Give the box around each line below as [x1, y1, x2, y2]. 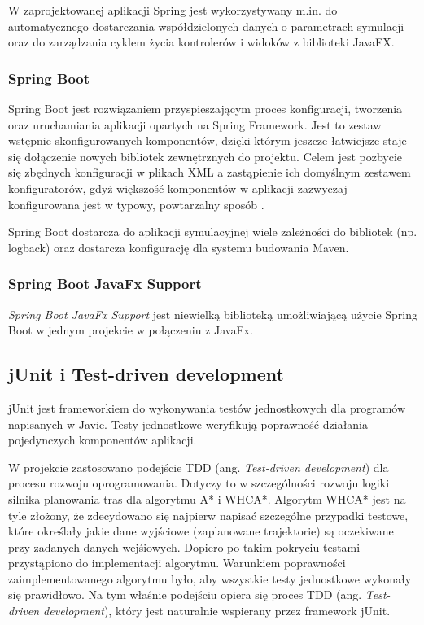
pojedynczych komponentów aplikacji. [8, 431, 197, 448]
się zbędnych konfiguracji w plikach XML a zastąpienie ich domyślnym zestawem [8, 164, 411, 181]
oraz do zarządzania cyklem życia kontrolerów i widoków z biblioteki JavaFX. [8, 33, 395, 50]
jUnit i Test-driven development [8, 361, 284, 387]
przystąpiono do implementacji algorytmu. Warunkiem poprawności [8, 554, 346, 571]
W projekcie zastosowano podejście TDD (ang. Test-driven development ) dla [8, 458, 389, 475]
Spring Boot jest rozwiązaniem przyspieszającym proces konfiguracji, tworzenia [8, 100, 403, 116]
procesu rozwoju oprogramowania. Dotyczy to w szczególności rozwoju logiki [8, 474, 390, 492]
